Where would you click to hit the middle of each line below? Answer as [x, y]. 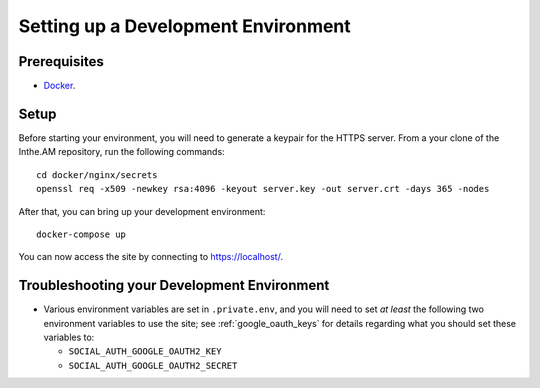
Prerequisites [61, 61]
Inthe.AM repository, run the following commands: [121, 152]
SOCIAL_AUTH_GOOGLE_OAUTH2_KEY [145, 351]
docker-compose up [81, 234]
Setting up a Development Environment [185, 26]
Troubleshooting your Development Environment [174, 285]
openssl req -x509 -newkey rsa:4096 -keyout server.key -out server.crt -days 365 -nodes [263, 189]
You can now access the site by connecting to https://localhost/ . [151, 257]
